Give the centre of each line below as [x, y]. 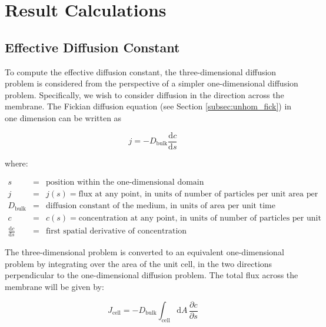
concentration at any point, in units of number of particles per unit [200, 218]
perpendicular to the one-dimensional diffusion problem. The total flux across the [152, 275]
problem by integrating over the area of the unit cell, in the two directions [139, 263]
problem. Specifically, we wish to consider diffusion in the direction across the [144, 94]
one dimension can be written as [63, 117]
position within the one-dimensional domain [125, 183]
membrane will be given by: [54, 286]
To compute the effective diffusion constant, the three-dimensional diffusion [141, 71]
